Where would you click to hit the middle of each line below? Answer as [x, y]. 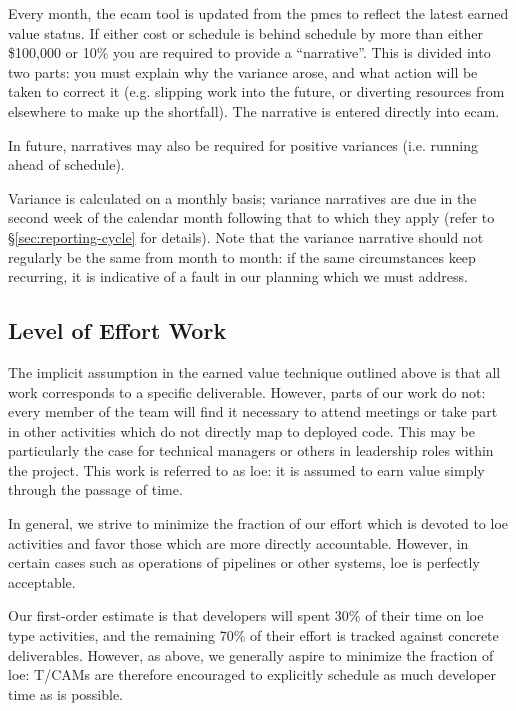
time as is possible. [66, 693]
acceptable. [42, 581]
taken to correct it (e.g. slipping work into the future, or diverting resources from [256, 91]
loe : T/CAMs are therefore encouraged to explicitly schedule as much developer [252, 674]
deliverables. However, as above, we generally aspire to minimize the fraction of [251, 654]
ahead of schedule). [66, 164]
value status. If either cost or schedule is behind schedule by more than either [246, 32]
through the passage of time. [95, 489]
